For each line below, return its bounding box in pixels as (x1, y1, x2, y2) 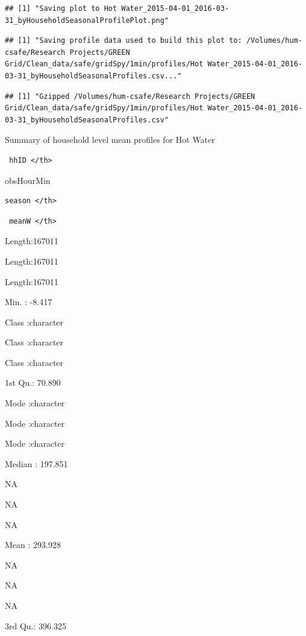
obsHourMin (5, 174, 51, 186)
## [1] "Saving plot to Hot (5, 4, 117, 13)
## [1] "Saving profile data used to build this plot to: (5, 36, 242, 45)
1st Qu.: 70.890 (5, 376, 61, 389)
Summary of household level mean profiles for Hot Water (5, 133, 215, 146)
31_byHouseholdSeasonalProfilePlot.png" (5, 16, 169, 25)
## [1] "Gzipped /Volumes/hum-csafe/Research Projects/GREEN (5, 92, 255, 101)
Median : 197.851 (5, 457, 68, 470)
